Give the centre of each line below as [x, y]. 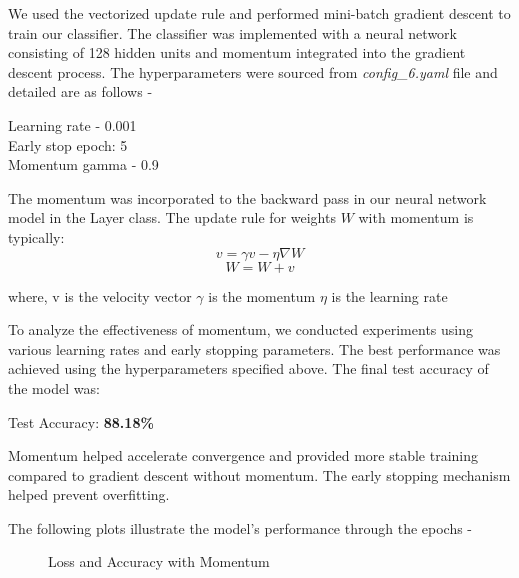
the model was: [54, 387]
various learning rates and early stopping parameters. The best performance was [254, 348]
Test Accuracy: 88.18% [81, 421]
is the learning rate [389, 295]
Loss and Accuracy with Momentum [159, 561]
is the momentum [262, 295]
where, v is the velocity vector [100, 295]
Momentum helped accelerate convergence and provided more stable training [243, 455]
